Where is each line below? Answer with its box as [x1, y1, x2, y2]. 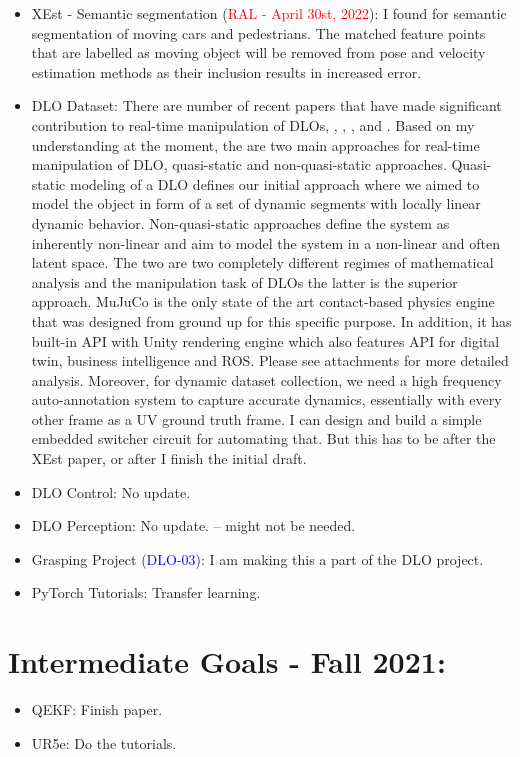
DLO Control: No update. [31, 481, 191, 502]
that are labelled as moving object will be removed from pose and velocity [31, 42, 486, 63]
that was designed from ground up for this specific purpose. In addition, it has [31, 310, 512, 331]
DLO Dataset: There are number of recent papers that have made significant [31, 95, 502, 116]
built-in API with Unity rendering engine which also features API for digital [31, 330, 500, 351]
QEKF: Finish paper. [31, 699, 163, 720]
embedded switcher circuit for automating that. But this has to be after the [31, 428, 496, 449]
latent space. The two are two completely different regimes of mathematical [31, 252, 494, 273]
